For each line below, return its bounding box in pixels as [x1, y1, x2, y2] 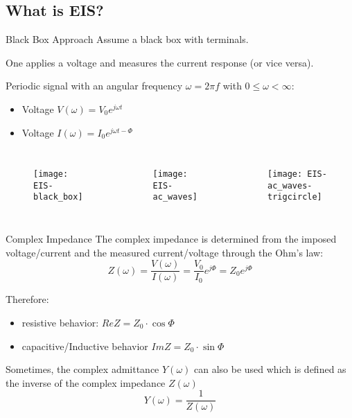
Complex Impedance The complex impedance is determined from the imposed [6, 232, 337, 246]
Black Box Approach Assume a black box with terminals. [6, 32, 249, 46]
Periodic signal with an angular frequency [6, 78, 183, 93]
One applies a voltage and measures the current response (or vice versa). [6, 55, 314, 69]
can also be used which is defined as [193, 362, 346, 376]
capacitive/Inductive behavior [21, 338, 148, 353]
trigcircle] [267, 192, 322, 202]
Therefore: [6, 292, 49, 306]
